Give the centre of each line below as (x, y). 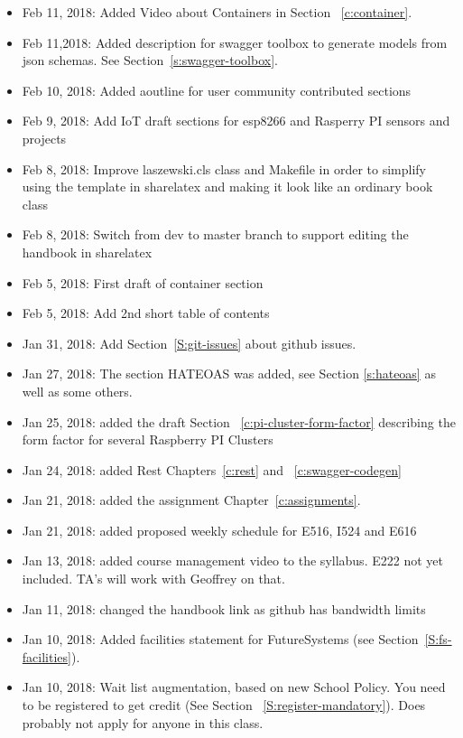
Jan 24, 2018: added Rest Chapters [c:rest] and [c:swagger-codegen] (212, 469)
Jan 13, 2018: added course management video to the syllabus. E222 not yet (232, 561)
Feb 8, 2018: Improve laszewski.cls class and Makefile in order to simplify (224, 168)
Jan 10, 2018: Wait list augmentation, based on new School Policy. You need (234, 687)
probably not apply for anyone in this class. (143, 722)
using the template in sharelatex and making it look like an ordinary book (227, 187)
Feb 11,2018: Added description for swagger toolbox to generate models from (235, 42)
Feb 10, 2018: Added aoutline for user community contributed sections (217, 90)
